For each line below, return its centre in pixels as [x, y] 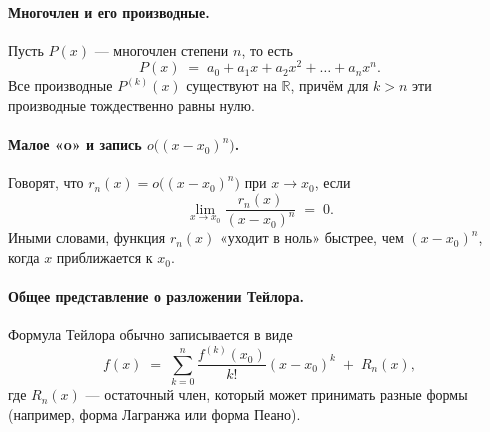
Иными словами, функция [87, 237]
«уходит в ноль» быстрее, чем [312, 237]
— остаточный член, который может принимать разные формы [276, 394]
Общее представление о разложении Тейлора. [156, 296]
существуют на [231, 85]
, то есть [267, 49]
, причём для [329, 85]
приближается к [104, 257]
